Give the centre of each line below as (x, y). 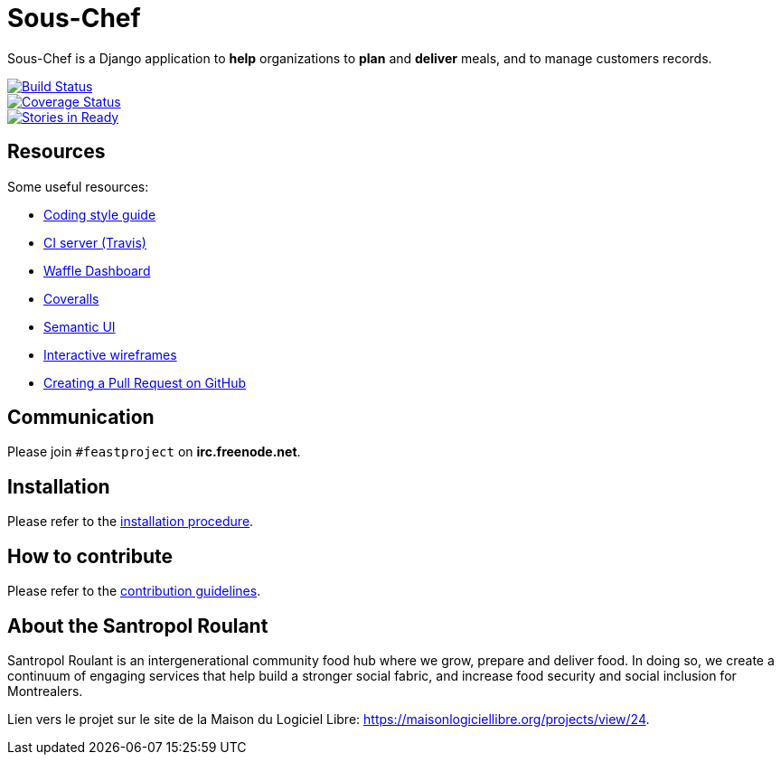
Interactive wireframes (110, 354)
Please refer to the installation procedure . (131, 522)
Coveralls (71, 298)
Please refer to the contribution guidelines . (134, 591)
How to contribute (90, 556)
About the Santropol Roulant (138, 626)
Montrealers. (45, 691)
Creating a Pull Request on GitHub (145, 382)
